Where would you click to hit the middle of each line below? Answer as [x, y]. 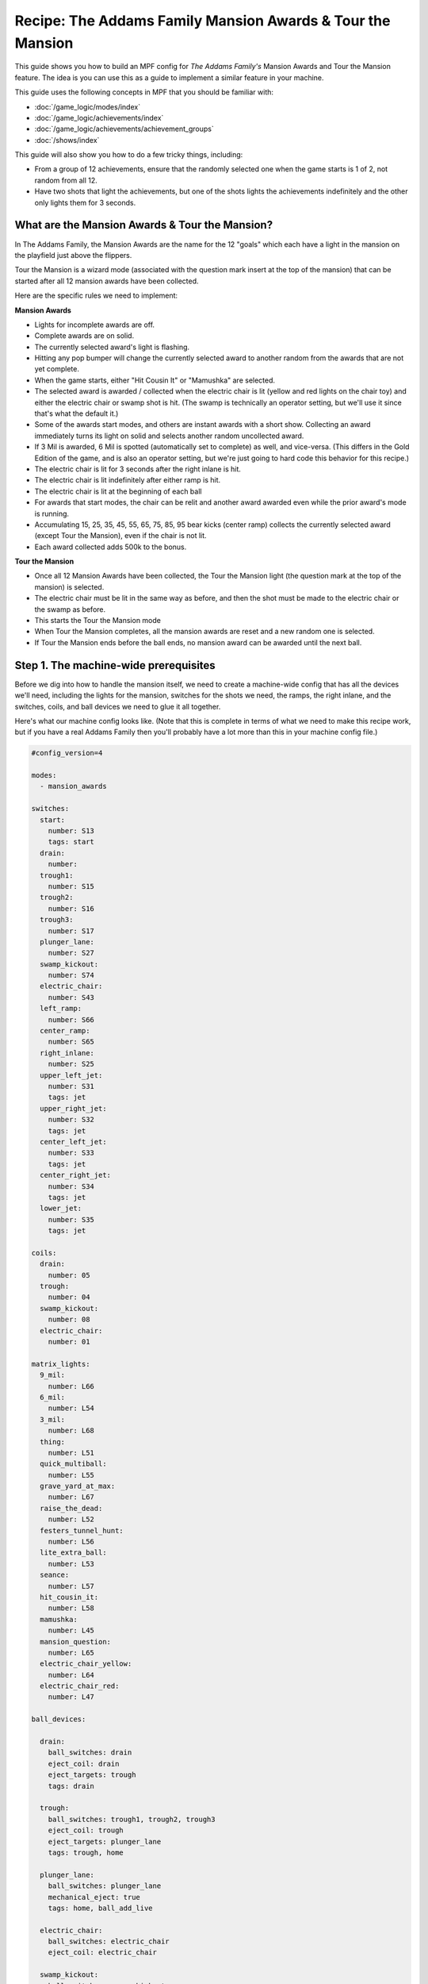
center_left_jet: [73, 1142]
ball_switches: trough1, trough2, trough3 [132, 1819]
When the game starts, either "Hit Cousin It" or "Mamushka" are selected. [155, 380]
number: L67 [71, 1497]
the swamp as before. [70, 609]
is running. [52, 513]
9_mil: [53, 1375]
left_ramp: [61, 1009]
